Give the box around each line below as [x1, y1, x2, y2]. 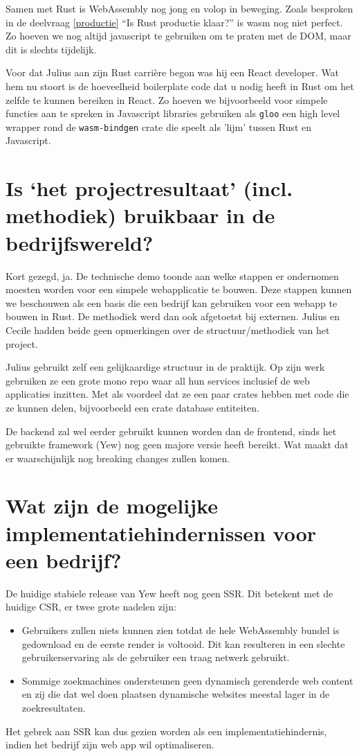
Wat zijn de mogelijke [6, 491, 218, 520]
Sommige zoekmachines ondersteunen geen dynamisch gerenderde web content [21, 673, 353, 687]
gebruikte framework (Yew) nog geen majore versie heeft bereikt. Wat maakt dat [6, 437, 349, 452]
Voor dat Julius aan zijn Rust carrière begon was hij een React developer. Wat [6, 65, 340, 80]
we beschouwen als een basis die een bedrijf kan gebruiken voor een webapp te [6, 295, 338, 310]
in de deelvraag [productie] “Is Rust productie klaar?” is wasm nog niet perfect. [6, 15, 343, 29]
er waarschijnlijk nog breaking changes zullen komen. [6, 450, 230, 465]
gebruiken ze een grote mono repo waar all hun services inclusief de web [6, 373, 310, 387]
